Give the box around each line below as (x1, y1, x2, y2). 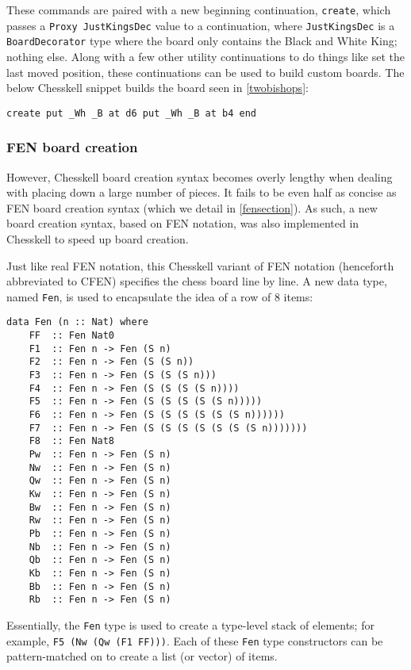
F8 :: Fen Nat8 (29, 435, 115, 447)
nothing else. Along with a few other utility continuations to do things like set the (6, 48, 405, 64)
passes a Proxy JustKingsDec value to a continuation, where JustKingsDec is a (6, 17, 395, 33)
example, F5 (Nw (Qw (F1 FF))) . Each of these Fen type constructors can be (6, 632, 383, 649)
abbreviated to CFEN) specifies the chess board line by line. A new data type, (6, 273, 387, 289)
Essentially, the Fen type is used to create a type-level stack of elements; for (6, 616, 375, 633)
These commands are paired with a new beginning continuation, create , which (6, 2, 391, 17)
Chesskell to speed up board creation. (6, 231, 189, 247)
